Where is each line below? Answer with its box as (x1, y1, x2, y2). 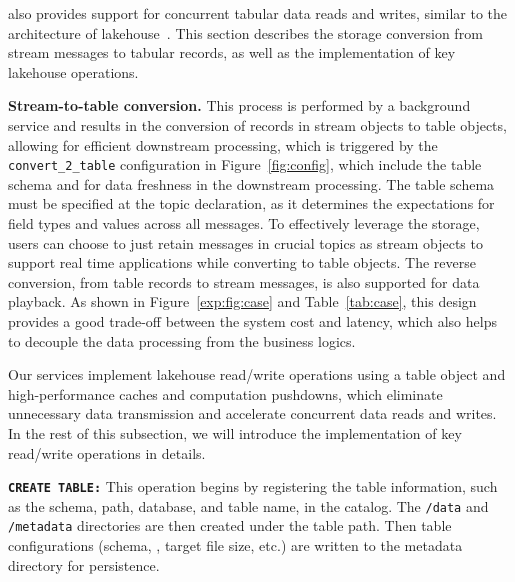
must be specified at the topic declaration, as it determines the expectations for (8, 193, 495, 214)
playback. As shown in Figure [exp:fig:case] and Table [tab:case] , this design (8, 291, 477, 312)
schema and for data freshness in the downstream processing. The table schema (8, 173, 495, 194)
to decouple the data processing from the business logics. (8, 330, 356, 351)
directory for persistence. (8, 554, 160, 575)
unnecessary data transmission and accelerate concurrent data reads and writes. (8, 403, 497, 424)
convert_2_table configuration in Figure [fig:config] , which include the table (8, 154, 482, 175)
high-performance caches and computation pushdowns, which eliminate (8, 383, 443, 404)
